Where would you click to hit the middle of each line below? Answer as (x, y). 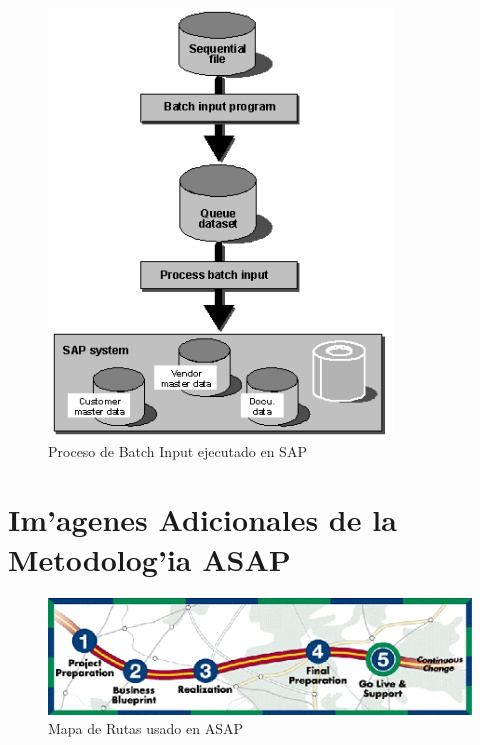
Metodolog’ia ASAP (149, 558)
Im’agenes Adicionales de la (202, 519)
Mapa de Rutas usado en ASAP (145, 728)
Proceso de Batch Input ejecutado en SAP (177, 450)
